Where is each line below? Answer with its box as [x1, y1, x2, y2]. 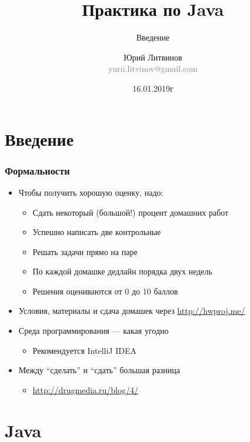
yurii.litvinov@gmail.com [108, 62, 198, 75]
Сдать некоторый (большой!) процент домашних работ [32, 206, 229, 218]
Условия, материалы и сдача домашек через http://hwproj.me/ [18, 304, 245, 317]
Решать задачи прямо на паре [32, 245, 138, 257]
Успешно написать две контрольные [32, 226, 161, 238]
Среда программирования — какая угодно [18, 324, 169, 337]
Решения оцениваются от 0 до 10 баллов [32, 284, 178, 297]
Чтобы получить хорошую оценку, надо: [18, 186, 164, 198]
